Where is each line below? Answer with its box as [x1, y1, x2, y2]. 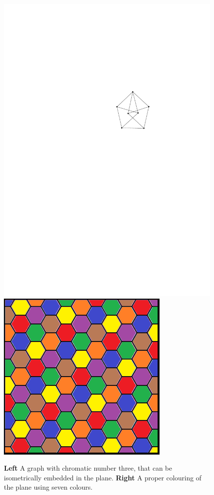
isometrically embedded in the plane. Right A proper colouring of [4, 472, 201, 482]
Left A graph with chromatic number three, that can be [4, 463, 172, 473]
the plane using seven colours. [4, 482, 93, 492]
